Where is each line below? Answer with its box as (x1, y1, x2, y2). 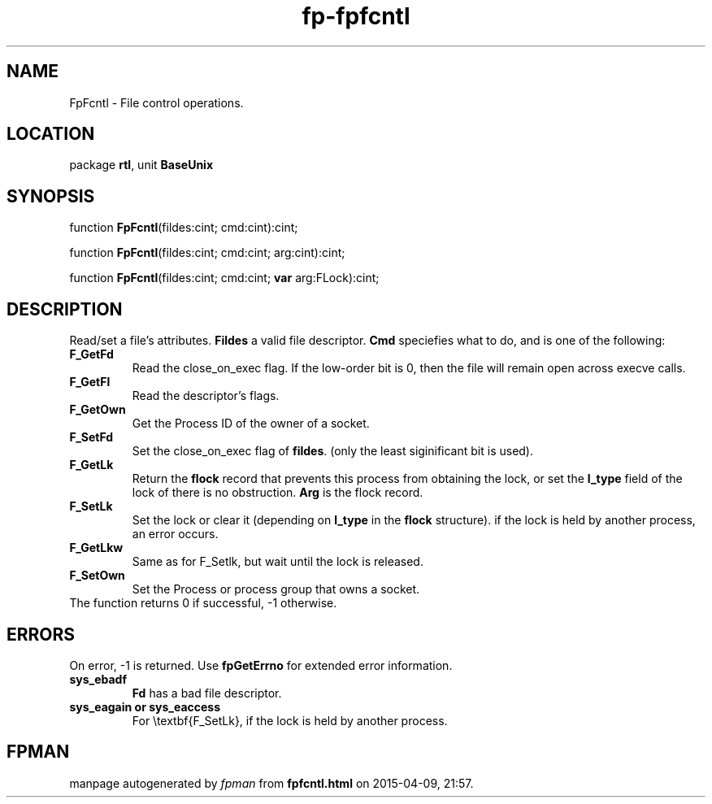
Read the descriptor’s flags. (132, 389, 280, 403)
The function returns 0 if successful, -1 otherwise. (69, 596, 337, 611)
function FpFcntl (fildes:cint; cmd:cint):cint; (69, 220, 298, 235)
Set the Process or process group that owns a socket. (132, 582, 420, 597)
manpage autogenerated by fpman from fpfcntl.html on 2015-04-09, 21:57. (69, 776, 474, 790)
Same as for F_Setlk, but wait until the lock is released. (132, 554, 423, 569)
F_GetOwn (69, 402, 126, 417)
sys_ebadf (69, 671, 127, 686)
